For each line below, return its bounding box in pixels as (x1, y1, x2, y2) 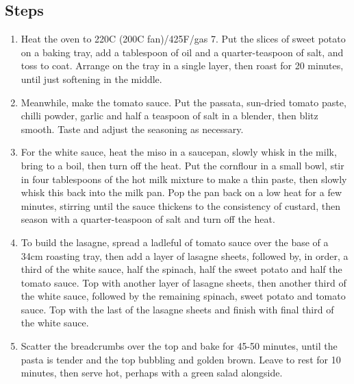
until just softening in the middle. (21, 71, 162, 86)
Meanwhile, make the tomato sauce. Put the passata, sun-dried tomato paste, (21, 95, 346, 109)
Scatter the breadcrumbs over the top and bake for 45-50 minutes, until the (21, 339, 338, 353)
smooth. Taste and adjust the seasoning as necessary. (21, 121, 244, 136)
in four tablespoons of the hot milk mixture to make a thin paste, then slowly (21, 171, 347, 186)
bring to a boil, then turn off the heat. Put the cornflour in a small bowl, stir (21, 158, 344, 172)
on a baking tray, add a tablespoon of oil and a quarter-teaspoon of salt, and (21, 45, 344, 59)
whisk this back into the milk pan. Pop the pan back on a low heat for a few (21, 185, 342, 200)
